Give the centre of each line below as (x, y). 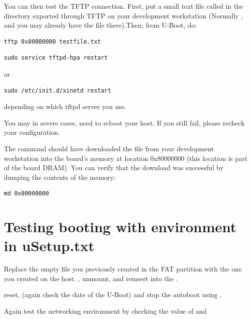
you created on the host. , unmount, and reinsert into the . (91, 278)
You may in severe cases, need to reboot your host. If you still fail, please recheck (124, 122)
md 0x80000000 (27, 194)
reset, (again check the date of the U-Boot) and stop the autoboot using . (113, 295)
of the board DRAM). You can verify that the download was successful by (114, 167)
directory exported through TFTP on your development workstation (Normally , (124, 15)
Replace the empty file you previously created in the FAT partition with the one (123, 269)
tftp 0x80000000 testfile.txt (52, 41)
